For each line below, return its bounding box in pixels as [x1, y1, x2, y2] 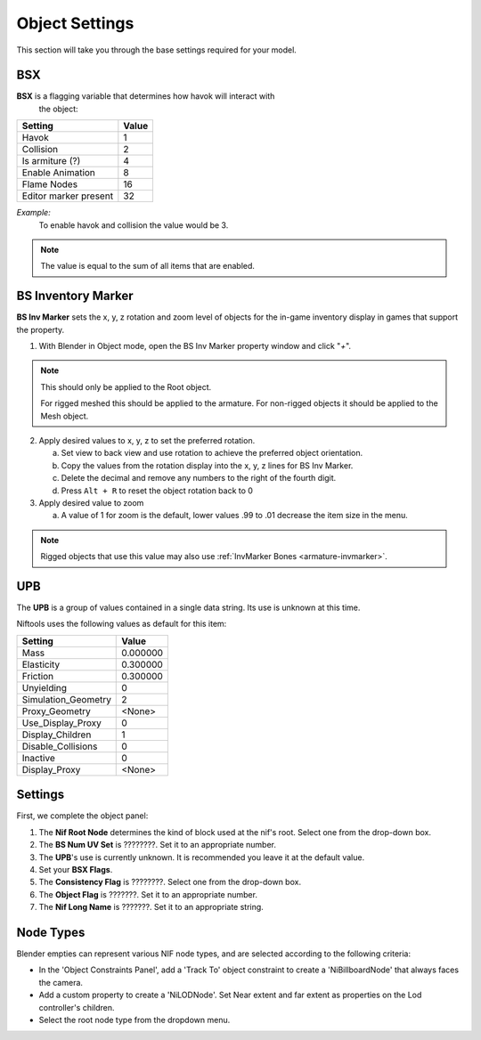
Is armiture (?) [21, 155, 81, 167]
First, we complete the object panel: [16, 810, 149, 821]
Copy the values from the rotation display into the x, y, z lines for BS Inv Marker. [61, 459, 354, 471]
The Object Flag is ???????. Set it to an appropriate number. [38, 889, 258, 899]
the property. [16, 324, 65, 335]
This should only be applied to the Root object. [40, 381, 212, 392]
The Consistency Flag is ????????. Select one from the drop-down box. [38, 877, 302, 888]
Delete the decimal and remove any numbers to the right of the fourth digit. [61, 473, 337, 483]
